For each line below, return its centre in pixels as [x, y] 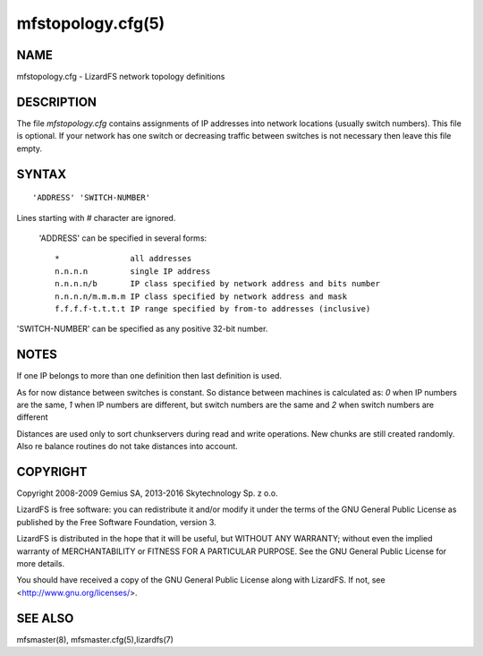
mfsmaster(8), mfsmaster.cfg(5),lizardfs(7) [95, 639]
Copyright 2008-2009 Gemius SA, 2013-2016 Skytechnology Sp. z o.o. [147, 493]
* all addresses [123, 259]
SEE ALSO [45, 618]
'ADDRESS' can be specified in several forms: [123, 238]
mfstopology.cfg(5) [91, 23]
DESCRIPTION [57, 102]
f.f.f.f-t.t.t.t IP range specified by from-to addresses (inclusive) [213, 308]
